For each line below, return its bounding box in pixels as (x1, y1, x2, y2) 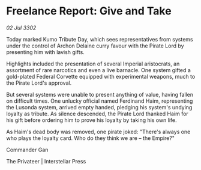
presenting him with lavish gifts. (6, 48, 85, 55)
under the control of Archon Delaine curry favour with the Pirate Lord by (6, 42, 184, 49)
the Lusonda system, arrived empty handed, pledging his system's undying (6, 103, 193, 111)
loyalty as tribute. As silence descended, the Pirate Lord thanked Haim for (6, 110, 189, 117)
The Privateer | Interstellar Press (6, 157, 86, 165)
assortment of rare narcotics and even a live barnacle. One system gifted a (6, 66, 191, 73)
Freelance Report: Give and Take (6, 4, 172, 18)
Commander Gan (6, 146, 49, 153)
